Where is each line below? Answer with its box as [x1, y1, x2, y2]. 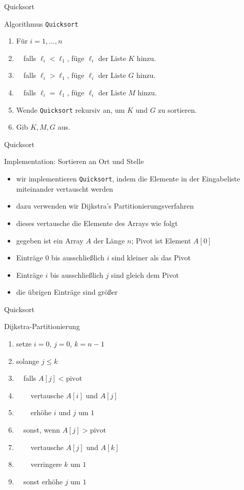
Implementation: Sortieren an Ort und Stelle [4, 156, 144, 167]
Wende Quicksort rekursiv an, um [16, 104, 125, 115]
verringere [30, 459, 62, 469]
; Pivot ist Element [131, 235, 191, 246]
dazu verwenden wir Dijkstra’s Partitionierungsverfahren [16, 200, 194, 211]
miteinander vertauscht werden [16, 183, 113, 194]
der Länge [93, 235, 125, 246]
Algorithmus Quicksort [4, 18, 78, 29]
